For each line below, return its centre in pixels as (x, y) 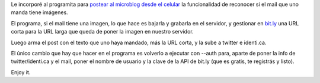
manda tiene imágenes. (39, 12)
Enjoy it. (21, 72)
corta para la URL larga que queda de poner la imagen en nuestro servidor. (102, 32)
